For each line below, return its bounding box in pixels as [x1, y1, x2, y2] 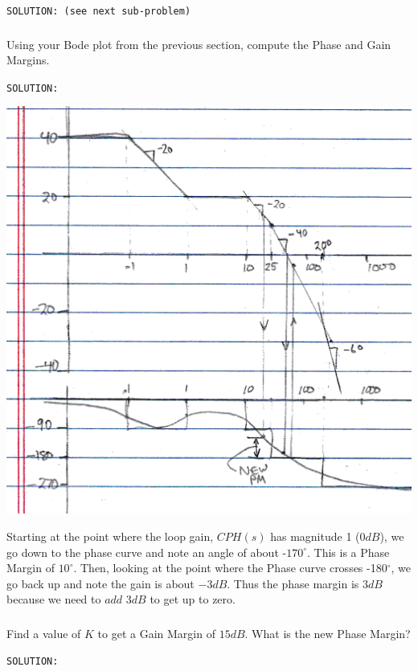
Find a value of [6, 624, 81, 641]
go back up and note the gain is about [6, 575, 195, 591]
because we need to [6, 591, 101, 608]
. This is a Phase [307, 543, 390, 560]
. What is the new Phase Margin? [244, 624, 411, 641]
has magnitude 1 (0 [270, 527, 366, 544]
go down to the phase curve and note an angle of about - [6, 543, 287, 560]
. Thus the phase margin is [227, 575, 359, 591]
